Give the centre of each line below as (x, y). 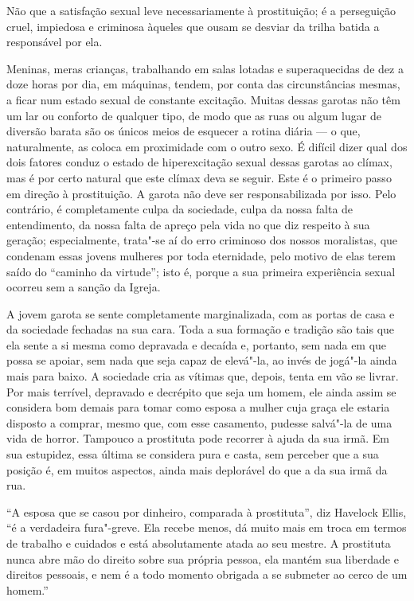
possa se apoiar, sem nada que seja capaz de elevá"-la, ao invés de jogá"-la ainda (202, 360)
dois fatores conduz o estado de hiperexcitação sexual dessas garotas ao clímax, (199, 162)
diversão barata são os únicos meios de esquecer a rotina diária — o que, (184, 131)
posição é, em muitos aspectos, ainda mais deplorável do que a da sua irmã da (197, 469)
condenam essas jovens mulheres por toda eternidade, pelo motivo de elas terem (201, 255)
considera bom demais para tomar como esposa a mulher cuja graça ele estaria (198, 407)
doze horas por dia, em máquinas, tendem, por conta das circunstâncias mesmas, (203, 84)
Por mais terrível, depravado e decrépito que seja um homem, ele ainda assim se (201, 391)
